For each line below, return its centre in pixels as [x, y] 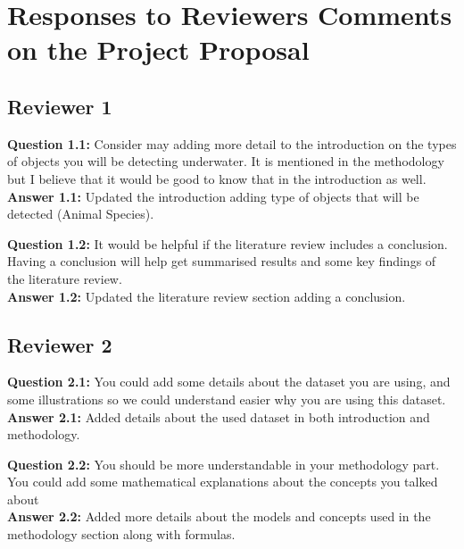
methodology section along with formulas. [121, 534]
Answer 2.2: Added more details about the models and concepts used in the [219, 516]
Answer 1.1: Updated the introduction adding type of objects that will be [213, 196]
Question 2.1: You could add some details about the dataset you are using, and [229, 382]
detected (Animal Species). [81, 214]
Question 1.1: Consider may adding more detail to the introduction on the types [232, 143]
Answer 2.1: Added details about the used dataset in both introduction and [219, 416]
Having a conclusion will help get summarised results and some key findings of [222, 261]
